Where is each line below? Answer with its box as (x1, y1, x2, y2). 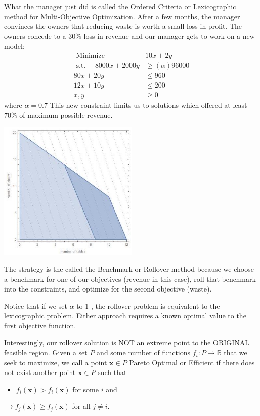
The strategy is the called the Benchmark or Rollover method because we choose (4, 263, 254, 274)
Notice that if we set (4, 300, 67, 311)
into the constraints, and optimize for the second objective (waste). (4, 283, 212, 294)
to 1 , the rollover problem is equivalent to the (76, 300, 220, 311)
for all (72, 401, 91, 411)
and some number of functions (97, 347, 191, 358)
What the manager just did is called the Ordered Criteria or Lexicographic (4, 1, 236, 11)
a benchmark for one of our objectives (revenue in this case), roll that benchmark (4, 273, 256, 284)
